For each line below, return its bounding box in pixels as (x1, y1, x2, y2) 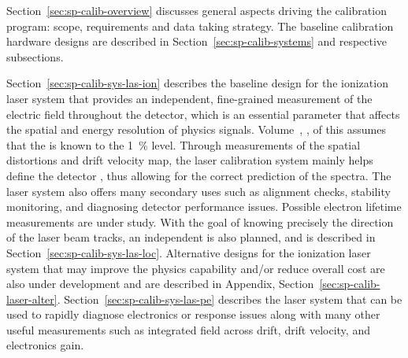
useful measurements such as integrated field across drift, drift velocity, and (6, 321, 370, 338)
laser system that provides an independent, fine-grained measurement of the (6, 90, 373, 106)
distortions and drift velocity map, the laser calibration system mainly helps (6, 152, 373, 168)
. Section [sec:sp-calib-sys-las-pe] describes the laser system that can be (57, 290, 402, 307)
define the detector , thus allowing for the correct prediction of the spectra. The (6, 167, 391, 183)
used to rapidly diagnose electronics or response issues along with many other (6, 306, 380, 323)
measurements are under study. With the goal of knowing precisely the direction (6, 213, 394, 230)
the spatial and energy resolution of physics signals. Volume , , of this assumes (6, 121, 386, 138)
